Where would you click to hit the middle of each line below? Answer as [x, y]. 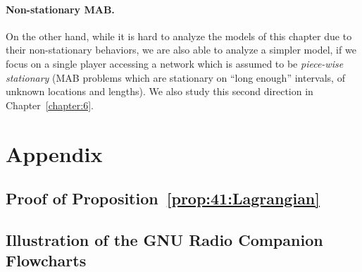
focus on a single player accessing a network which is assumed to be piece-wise [175, 63]
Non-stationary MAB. [60, 9]
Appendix [54, 153]
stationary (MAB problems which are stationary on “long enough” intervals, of [175, 77]
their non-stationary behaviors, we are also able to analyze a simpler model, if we [181, 50]
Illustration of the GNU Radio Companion [164, 239]
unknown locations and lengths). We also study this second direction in [160, 91]
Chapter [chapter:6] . [50, 105]
